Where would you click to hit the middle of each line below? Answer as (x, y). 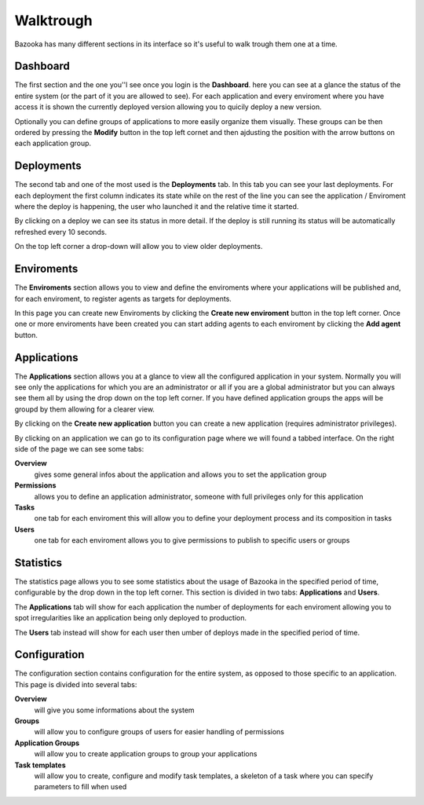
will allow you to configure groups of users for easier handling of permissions (159, 732)
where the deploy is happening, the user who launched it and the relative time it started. (157, 207)
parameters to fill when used (80, 787)
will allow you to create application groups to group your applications (146, 754)
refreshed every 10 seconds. (61, 232)
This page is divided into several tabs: (76, 684)
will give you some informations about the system (115, 710)
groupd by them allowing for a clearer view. (84, 409)
